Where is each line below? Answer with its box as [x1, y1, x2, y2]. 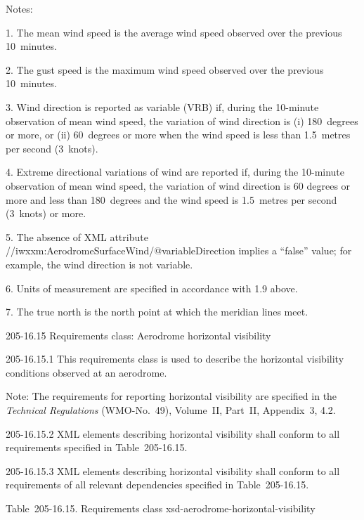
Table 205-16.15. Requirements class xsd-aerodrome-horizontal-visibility [6, 501, 316, 516]
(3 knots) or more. [6, 206, 86, 221]
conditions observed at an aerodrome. [6, 365, 167, 379]
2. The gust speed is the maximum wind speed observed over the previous [6, 62, 324, 77]
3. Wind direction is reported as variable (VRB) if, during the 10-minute [6, 99, 319, 114]
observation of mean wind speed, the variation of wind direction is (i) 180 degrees [6, 113, 358, 128]
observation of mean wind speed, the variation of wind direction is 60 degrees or [6, 178, 351, 193]
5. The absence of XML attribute [6, 229, 148, 244]
